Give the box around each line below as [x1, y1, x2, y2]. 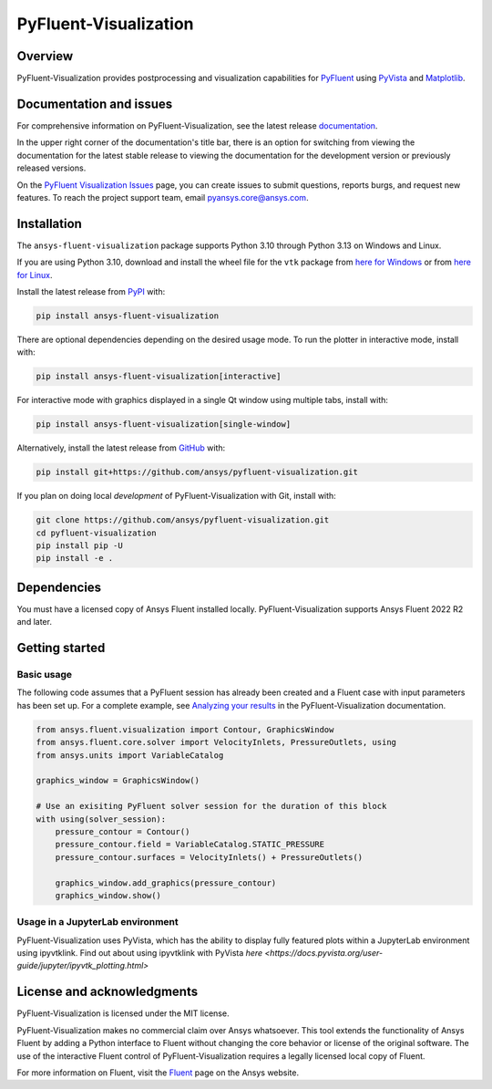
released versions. [16, 162, 87, 173]
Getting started [16, 640, 106, 656]
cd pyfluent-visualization [36, 527, 157, 538]
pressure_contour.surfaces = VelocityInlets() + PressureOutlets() [55, 852, 364, 862]
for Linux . [16, 269, 53, 280]
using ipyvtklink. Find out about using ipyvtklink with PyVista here [16, 948, 263, 959]
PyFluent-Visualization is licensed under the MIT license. [16, 1008, 230, 1019]
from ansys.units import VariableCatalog [36, 750, 224, 761]
